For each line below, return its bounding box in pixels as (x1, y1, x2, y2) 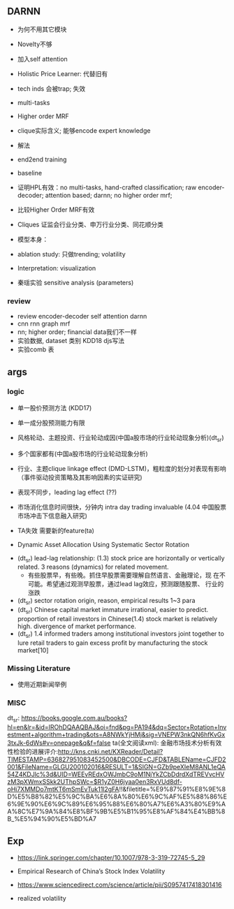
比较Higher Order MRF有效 (17, 205, 95, 214)
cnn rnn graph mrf (17, 319, 71, 328)
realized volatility (17, 894, 66, 902)
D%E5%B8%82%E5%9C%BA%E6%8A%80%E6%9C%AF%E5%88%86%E (7, 792, 227, 801)
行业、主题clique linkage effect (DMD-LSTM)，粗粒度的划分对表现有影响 (17, 464, 227, 472)
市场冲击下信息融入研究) (17, 511, 87, 520)
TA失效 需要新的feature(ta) (17, 526, 94, 535)
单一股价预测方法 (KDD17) (17, 403, 92, 412)
